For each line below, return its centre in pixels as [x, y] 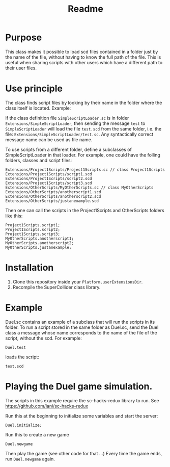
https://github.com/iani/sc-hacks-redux [47, 406]
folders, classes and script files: [39, 160]
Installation [30, 268]
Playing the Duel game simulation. [79, 386]
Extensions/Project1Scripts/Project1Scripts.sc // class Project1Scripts [85, 170]
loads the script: [22, 357]
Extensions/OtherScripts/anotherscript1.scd [53, 192]
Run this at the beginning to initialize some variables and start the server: [82, 416]
